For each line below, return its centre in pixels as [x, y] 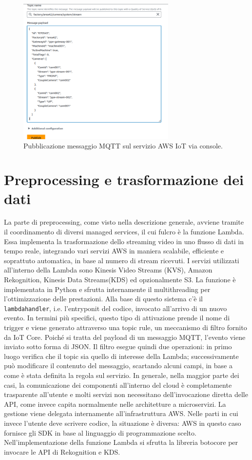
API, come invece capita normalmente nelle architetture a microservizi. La [115, 404]
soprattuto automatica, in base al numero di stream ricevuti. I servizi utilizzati [122, 260]
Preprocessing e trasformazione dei [124, 179]
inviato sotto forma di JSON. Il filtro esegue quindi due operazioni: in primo [118, 346]
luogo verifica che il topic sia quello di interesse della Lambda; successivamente [121, 356]
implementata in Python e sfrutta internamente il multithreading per [107, 289]
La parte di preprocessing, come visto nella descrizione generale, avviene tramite [124, 222]
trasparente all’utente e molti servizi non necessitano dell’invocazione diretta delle [126, 394]
